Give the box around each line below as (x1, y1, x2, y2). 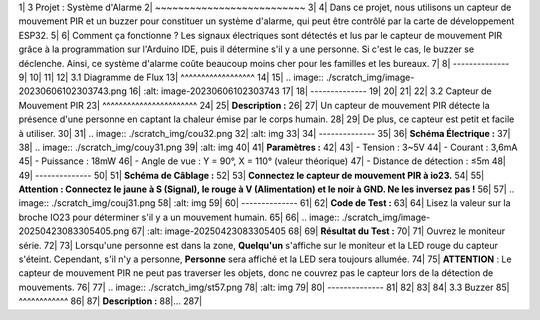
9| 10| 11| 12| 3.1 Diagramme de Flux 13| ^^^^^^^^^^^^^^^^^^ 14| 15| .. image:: (18, 71, 324, 83)
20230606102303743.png (18, 85, 127, 97)
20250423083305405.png (18, 225, 130, 237)
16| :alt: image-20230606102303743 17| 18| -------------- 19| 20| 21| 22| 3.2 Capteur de (128, 85, 492, 97)
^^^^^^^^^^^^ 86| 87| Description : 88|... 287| (18, 295, 203, 307)
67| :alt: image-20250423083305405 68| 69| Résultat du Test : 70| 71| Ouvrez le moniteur (131, 225, 505, 237)
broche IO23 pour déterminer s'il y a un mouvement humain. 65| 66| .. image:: (18, 211, 340, 223)
